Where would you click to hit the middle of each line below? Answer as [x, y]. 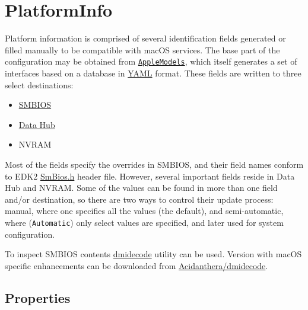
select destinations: [39, 84]
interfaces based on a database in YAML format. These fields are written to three [153, 73]
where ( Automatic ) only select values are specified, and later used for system [144, 222]
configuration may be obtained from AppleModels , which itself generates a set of [151, 61]
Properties [38, 297]
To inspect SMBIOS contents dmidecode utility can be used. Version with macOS [153, 254]
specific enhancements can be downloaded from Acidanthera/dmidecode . [136, 265]
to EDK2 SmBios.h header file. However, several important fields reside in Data [150, 176]
